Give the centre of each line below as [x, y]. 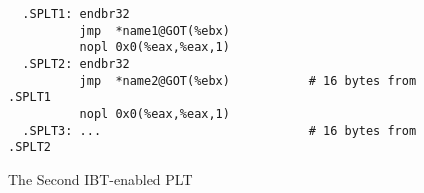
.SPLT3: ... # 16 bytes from [219, 130]
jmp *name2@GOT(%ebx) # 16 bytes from [248, 80]
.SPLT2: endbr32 [76, 63]
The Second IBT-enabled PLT [100, 178]
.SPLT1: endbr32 [76, 14]
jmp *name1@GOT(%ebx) [154, 30]
